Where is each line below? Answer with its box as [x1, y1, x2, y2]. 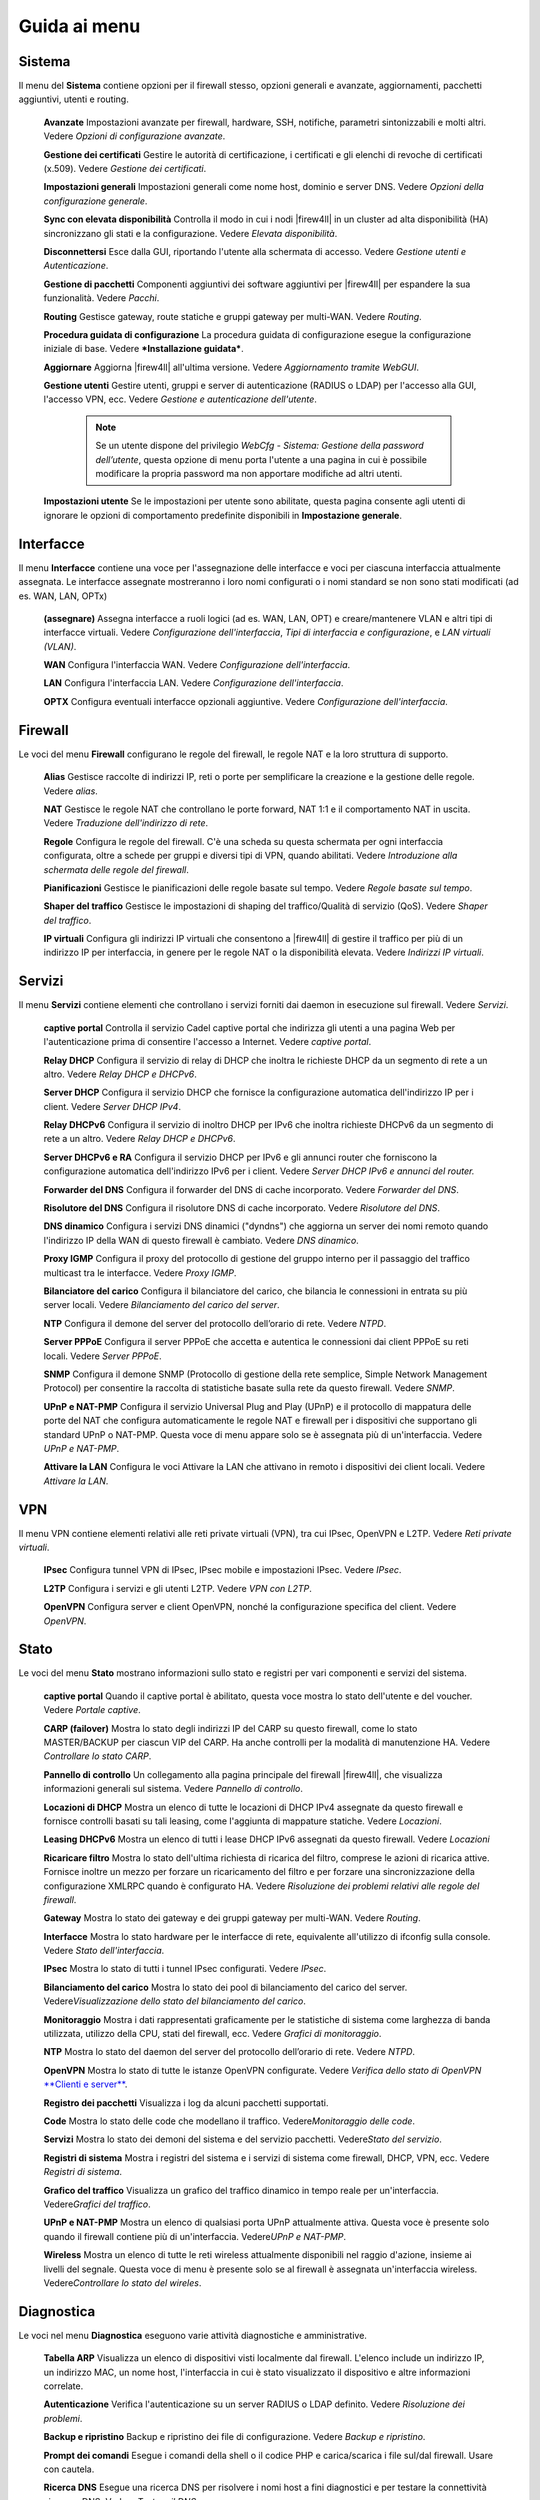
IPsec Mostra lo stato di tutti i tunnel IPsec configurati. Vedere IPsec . [43, 1963, 327, 1975]
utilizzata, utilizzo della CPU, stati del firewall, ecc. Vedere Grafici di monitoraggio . [43, 2028, 382, 2040]
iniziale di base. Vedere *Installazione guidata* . [43, 343, 244, 355]
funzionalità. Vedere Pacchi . [43, 292, 160, 304]
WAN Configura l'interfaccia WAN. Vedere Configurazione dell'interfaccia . [43, 659, 351, 671]
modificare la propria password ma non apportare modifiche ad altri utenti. [95, 468, 403, 480]
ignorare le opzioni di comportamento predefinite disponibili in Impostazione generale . [43, 509, 402, 521]
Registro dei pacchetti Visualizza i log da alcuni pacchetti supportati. [43, 2096, 329, 2109]
